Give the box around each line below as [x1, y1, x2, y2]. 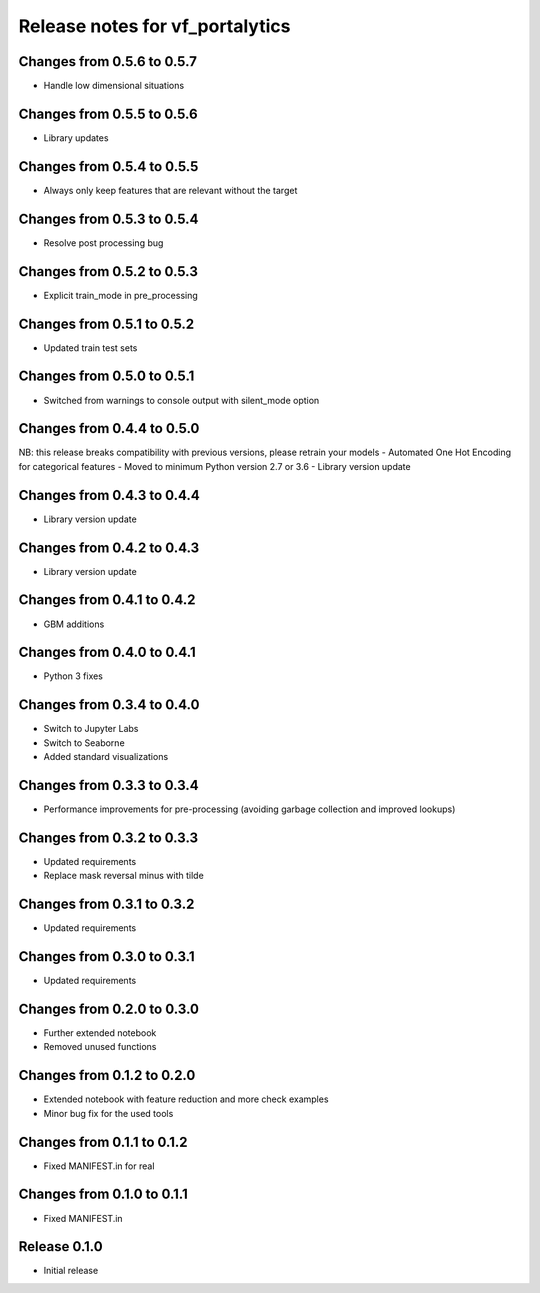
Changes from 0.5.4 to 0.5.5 [18, 158, 199, 175]
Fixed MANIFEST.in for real [43, 1160, 155, 1172]
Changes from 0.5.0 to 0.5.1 [18, 368, 195, 385]
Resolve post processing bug [43, 236, 164, 249]
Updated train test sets [43, 341, 138, 354]
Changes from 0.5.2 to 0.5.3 [18, 263, 199, 280]
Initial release [43, 1265, 99, 1277]
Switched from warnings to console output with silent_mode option [43, 394, 320, 406]
